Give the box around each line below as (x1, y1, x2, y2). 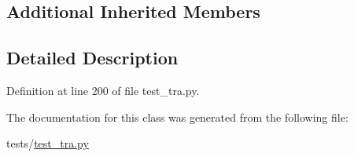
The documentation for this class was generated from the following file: (6, 108, 348, 125)
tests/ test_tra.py (6, 135, 89, 152)
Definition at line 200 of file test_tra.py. (6, 82, 200, 98)
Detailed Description (6, 46, 179, 70)
